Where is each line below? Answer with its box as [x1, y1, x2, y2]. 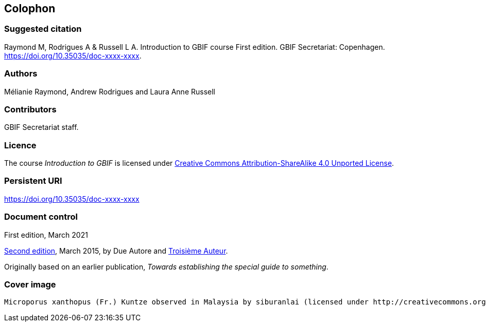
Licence [4, 140, 37, 150]
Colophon [4, 2, 56, 15]
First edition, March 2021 [4, 230, 88, 239]
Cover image [4, 279, 56, 290]
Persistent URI [4, 176, 62, 186]
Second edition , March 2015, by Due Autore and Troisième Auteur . [4, 246, 228, 255]
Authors [4, 68, 38, 79]
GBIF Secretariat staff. [4, 123, 79, 132]
